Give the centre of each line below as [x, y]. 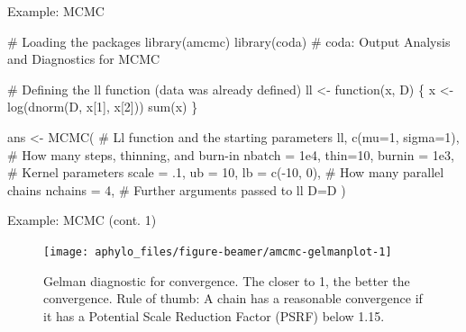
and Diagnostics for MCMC [84, 59]
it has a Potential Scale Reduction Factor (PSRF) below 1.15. [214, 315]
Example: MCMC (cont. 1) [82, 220]
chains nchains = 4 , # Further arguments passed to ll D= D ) [177, 189]
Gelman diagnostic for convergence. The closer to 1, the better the [227, 280]
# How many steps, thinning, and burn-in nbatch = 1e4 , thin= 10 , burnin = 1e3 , [231, 154]
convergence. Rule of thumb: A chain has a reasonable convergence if [233, 298]
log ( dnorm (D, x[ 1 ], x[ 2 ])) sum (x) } [103, 107]
